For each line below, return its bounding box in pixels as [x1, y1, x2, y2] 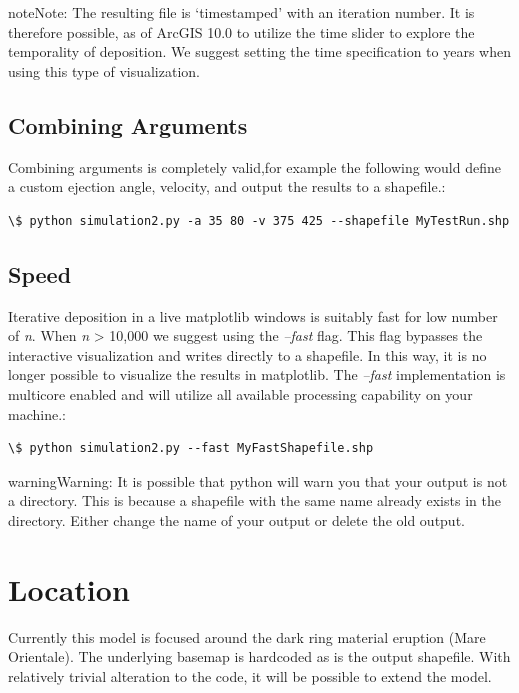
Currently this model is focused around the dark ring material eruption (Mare [8, 626, 486, 647]
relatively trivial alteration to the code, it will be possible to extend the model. [8, 665, 492, 686]
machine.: [8, 403, 66, 424]
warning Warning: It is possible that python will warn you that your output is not [8, 470, 508, 491]
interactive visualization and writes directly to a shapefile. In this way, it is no [8, 344, 487, 365]
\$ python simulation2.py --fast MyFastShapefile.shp [8, 441, 374, 456]
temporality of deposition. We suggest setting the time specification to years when [8, 41, 511, 62]
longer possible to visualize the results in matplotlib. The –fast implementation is [8, 364, 506, 385]
